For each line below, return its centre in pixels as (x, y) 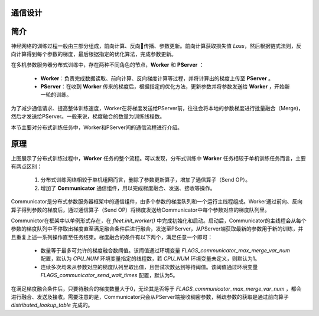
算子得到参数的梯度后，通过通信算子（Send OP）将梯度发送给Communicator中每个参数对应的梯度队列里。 (140, 210)
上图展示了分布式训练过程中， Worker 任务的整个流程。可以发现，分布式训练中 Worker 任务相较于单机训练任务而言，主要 (159, 158)
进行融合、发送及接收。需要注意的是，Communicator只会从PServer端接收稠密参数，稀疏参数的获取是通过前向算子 (150, 297)
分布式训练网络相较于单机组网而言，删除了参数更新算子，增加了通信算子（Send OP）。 (146, 180)
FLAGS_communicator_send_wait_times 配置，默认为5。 (109, 275)
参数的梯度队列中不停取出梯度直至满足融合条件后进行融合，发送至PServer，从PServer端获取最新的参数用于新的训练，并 (157, 229)
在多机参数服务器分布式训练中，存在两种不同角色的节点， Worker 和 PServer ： (108, 65)
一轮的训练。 (56, 95)
